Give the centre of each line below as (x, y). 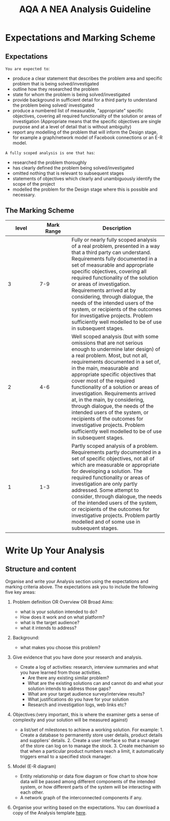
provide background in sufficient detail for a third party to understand (85, 100)
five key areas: (20, 592)
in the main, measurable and (105, 368)
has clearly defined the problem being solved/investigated (73, 168)
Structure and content (41, 569)
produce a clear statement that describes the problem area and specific (88, 78)
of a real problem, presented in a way (116, 246)
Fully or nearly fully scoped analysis (114, 240)
